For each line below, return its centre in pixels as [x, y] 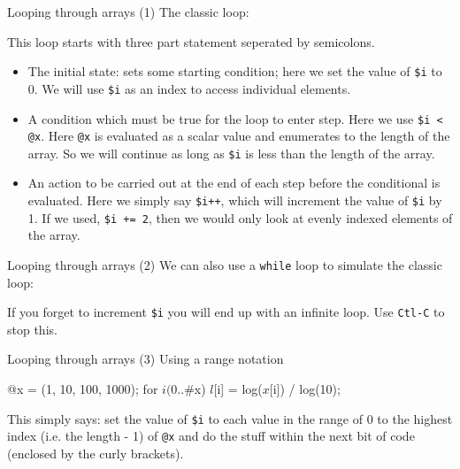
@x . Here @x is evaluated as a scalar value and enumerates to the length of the [239, 136]
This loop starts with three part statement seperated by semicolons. [191, 41]
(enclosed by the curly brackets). [96, 453]
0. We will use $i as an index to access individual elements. [189, 88]
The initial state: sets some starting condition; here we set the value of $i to [235, 71]
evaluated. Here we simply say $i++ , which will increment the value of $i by [235, 200]
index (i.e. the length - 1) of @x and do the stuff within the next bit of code [211, 436]
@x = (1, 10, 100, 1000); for [83, 389]
